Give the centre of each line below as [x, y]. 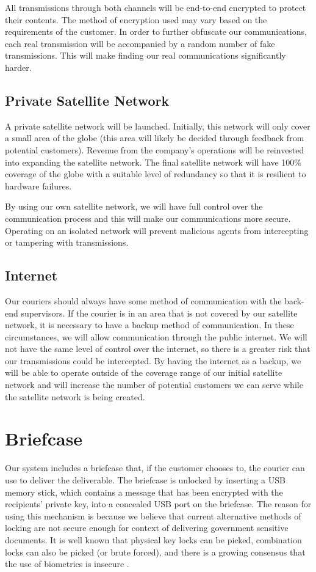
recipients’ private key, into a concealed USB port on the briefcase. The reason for [158, 504]
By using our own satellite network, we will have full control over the [134, 206]
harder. [18, 67]
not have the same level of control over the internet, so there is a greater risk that [158, 349]
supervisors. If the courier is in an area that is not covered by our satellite [159, 313]
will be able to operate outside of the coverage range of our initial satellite [144, 372]
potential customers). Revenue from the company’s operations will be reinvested [155, 149]
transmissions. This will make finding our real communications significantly [145, 55]
